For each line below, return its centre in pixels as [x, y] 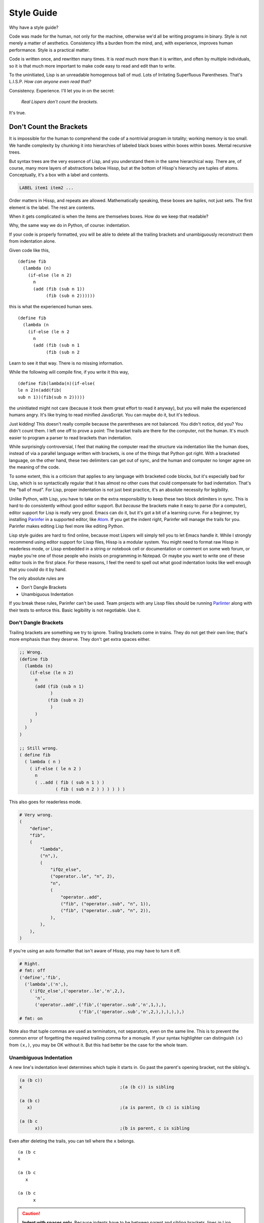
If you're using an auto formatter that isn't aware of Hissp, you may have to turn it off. [95, 951]
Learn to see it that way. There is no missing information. [66, 363]
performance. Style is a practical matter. [49, 50]
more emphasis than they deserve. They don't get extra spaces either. [80, 639]
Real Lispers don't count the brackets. [60, 102]
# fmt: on [31, 1019]
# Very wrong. [36, 815]
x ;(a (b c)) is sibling [97, 1087]
